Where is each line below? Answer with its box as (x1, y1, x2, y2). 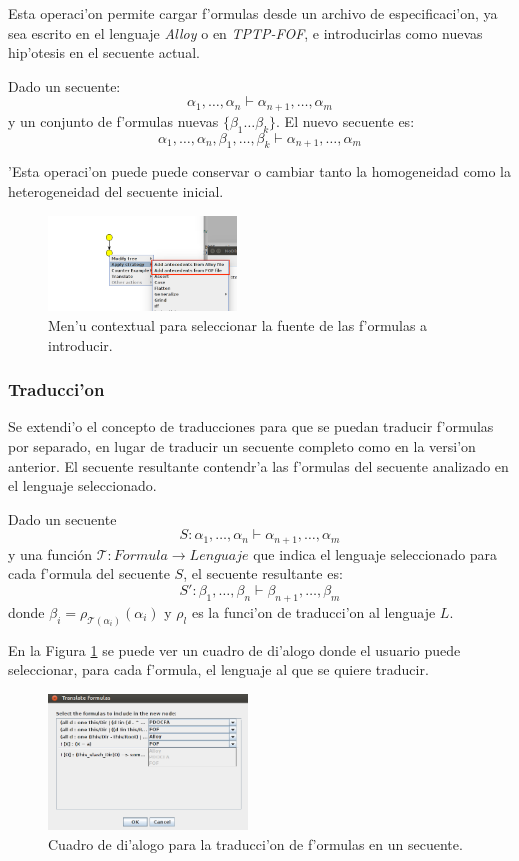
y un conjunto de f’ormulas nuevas (8, 110, 219, 131)
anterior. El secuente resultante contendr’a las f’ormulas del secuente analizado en (8, 455, 509, 476)
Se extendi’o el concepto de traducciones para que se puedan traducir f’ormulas (8, 416, 494, 437)
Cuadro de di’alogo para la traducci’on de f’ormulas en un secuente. (48, 833, 463, 854)
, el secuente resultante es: (183, 563, 343, 584)
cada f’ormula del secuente (8, 563, 170, 584)
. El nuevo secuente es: (276, 110, 415, 131)
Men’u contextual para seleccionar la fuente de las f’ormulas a (48, 314, 428, 335)
